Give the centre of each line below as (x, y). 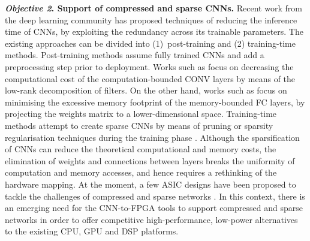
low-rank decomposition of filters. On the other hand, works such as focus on (146, 90)
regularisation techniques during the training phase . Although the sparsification (152, 137)
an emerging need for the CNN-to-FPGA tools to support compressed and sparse (154, 208)
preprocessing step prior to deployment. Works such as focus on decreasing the (149, 66)
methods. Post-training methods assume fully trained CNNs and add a (135, 55)
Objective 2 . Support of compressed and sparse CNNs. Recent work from (154, 8)
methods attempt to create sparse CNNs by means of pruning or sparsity (139, 125)
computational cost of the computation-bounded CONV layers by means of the (150, 78)
